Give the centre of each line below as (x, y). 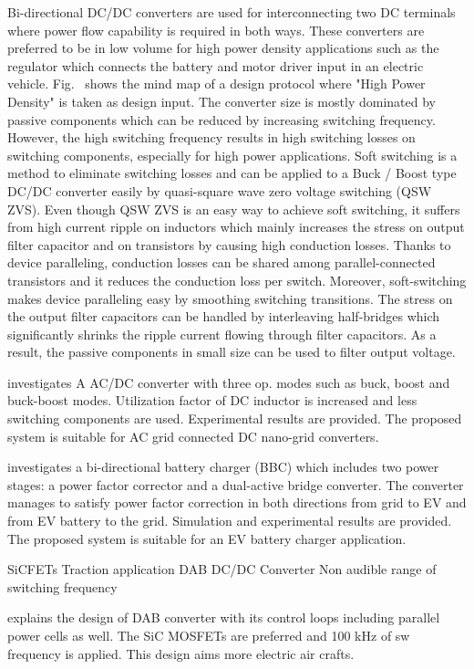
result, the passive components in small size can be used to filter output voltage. (232, 352)
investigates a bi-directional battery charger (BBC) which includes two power (223, 467)
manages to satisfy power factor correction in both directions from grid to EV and (237, 502)
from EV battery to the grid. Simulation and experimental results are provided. (230, 521)
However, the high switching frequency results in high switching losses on (211, 137)
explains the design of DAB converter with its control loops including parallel (224, 617)
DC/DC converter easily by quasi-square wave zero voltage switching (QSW (220, 190)
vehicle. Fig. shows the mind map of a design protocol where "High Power (216, 84)
